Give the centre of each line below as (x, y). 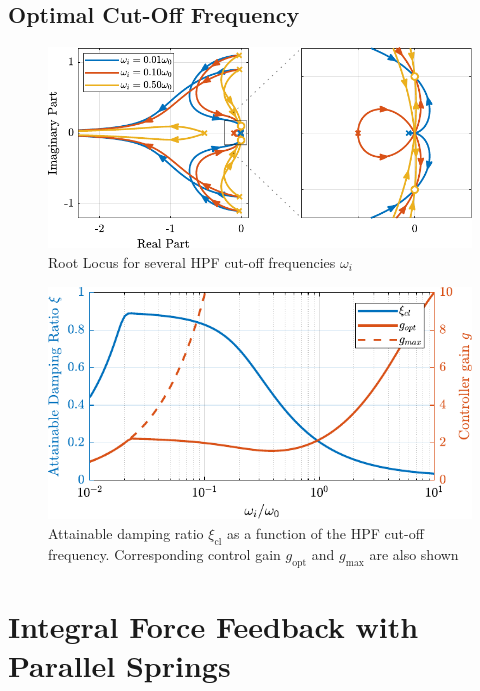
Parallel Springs (119, 665)
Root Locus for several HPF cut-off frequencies (192, 261)
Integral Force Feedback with (213, 625)
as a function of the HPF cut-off (325, 533)
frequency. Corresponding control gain (164, 553)
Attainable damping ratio (126, 533)
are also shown (414, 553)
